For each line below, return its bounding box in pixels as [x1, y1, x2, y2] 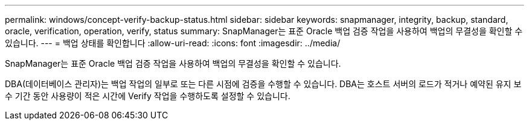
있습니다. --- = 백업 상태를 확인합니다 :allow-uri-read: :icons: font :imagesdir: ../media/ [5, 38, 341, 48]
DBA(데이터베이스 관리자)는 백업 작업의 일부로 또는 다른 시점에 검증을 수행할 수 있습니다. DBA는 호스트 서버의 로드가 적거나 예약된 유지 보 [5, 79, 522, 89]
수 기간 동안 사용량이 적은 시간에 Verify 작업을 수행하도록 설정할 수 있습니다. [5, 91, 290, 101]
